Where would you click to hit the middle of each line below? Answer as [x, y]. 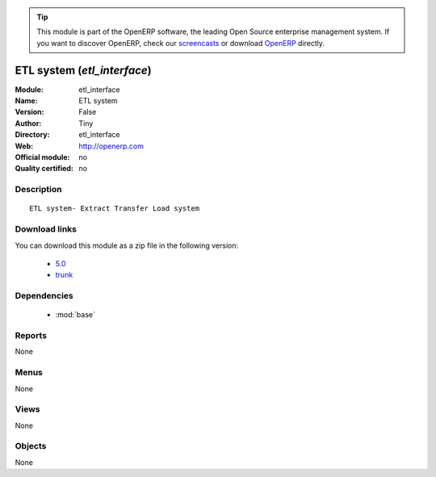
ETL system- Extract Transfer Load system [115, 209]
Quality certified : [44, 169]
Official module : [42, 157]
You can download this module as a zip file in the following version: [127, 245]
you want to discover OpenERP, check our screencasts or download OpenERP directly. [181, 43]
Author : [28, 123]
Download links [46, 229]
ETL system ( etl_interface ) [84, 70]
